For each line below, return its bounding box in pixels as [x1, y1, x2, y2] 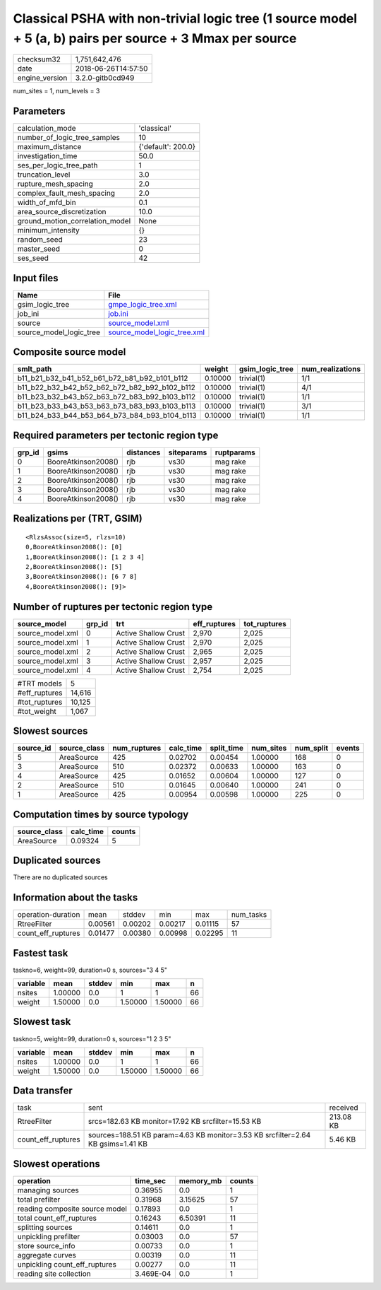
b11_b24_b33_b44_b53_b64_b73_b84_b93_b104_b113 [17, 411, 197, 421]
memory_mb [179, 1175, 222, 1185]
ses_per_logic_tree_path [17, 160, 98, 170]
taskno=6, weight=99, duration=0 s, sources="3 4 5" [13, 966, 167, 974]
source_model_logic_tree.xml [108, 327, 205, 337]
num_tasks [231, 910, 267, 920]
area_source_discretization [17, 207, 107, 217]
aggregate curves [17, 1250, 77, 1260]
